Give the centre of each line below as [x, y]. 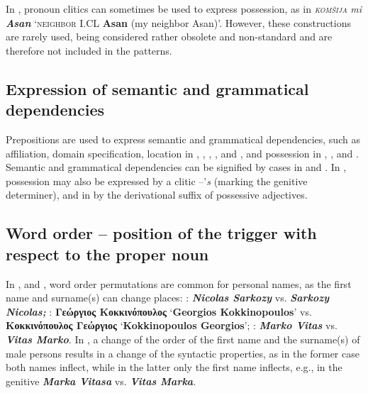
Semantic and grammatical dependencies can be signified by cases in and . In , [176, 167]
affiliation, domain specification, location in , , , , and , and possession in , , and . [182, 153]
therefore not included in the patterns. [89, 50]
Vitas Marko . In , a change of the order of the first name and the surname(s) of [183, 339]
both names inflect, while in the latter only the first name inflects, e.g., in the [174, 367]
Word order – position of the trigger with [161, 233]
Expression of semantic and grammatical [157, 88]
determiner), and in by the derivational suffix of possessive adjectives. [157, 195]
